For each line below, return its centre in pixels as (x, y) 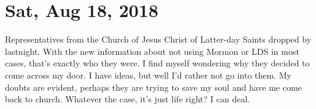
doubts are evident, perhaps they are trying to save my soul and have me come (153, 87)
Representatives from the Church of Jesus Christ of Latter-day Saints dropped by (158, 39)
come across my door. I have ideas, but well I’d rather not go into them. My (148, 75)
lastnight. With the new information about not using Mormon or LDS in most (152, 51)
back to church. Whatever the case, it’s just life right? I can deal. (127, 99)
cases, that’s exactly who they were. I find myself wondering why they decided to (157, 63)
